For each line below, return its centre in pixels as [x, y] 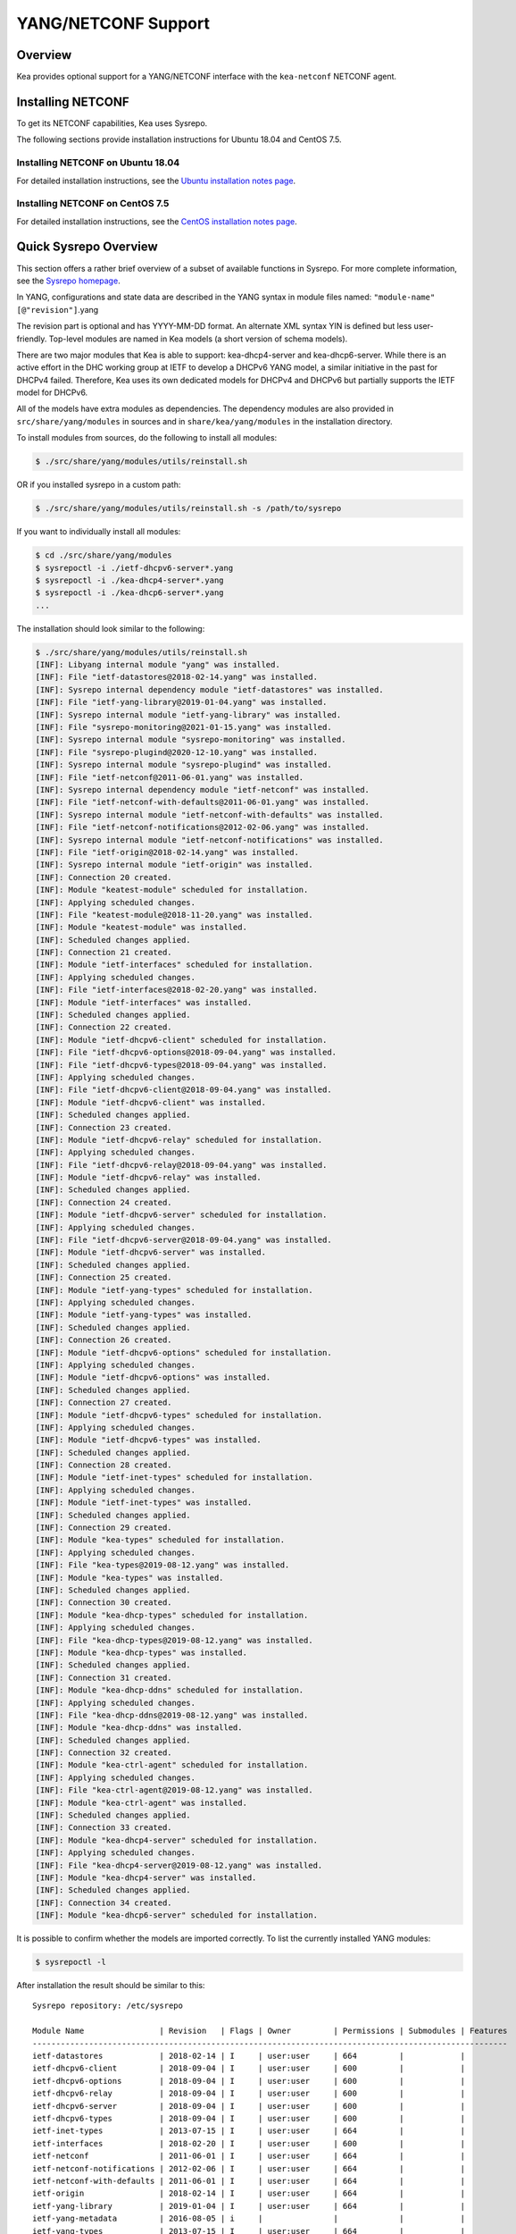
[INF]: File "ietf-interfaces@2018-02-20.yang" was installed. [177, 990]
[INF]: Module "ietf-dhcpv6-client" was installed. [151, 1102]
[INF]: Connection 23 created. [104, 1127]
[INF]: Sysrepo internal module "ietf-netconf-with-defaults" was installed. [209, 815]
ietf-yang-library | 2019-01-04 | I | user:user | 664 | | [249, 2206]
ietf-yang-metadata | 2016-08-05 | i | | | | [249, 2219]
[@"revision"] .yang [58, 309]
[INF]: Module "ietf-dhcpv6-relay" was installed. [149, 1178]
